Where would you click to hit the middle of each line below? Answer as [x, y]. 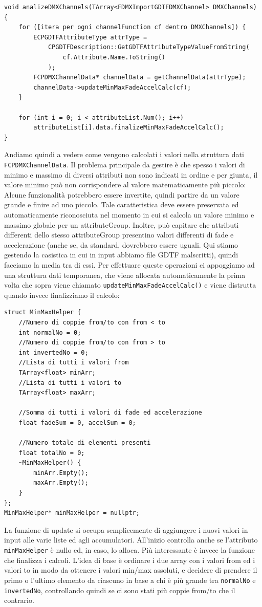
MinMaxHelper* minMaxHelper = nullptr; [72, 513]
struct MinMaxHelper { [43, 312]
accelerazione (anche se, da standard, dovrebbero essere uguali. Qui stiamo [121, 244]
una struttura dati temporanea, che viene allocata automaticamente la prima [125, 275]
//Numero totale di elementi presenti [85, 443]
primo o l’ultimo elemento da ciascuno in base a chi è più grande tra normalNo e [130, 580]
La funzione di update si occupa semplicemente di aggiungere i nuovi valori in [126, 529]
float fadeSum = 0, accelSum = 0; [77, 422]
